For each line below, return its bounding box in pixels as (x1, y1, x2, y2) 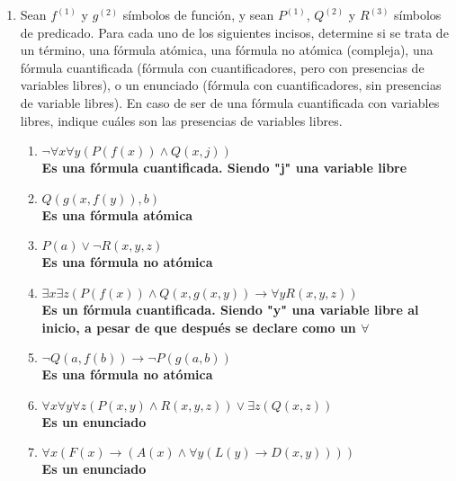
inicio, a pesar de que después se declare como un (41, 317, 356, 336)
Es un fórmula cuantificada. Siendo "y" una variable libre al (41, 299, 419, 318)
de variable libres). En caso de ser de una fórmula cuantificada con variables (20, 93, 440, 111)
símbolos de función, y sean (122, 5, 274, 23)
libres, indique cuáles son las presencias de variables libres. (20, 111, 343, 129)
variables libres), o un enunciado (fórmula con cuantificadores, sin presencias (20, 76, 442, 94)
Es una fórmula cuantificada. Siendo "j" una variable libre (41, 158, 407, 177)
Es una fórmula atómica (41, 205, 193, 224)
